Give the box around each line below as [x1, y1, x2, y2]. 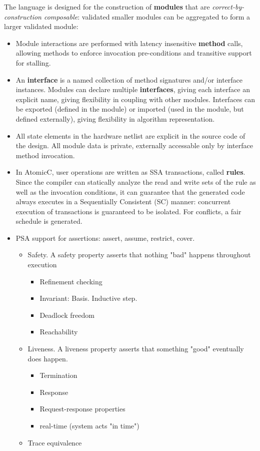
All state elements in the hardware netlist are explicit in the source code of [15, 130, 245, 141]
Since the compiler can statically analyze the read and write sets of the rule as [15, 176, 256, 187]
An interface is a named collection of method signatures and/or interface [15, 74, 243, 85]
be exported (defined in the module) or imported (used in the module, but [15, 104, 244, 114]
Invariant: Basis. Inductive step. [39, 293, 137, 303]
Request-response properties [39, 403, 125, 414]
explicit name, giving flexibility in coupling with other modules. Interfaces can [15, 94, 255, 104]
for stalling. [15, 57, 51, 68]
